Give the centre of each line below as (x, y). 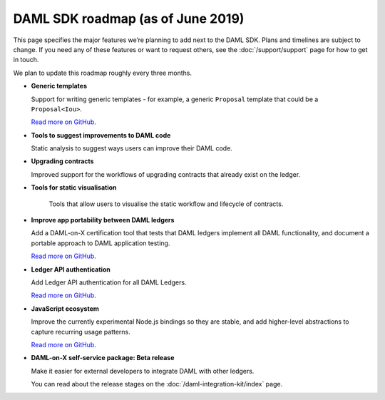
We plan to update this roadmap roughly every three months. (103, 73)
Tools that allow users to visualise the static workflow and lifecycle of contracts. (166, 204)
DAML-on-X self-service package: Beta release (103, 358)
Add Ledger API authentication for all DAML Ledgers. (109, 282)
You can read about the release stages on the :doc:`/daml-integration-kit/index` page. (157, 384)
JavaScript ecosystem (65, 308)
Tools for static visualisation (74, 188)
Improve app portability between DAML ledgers (103, 220)
